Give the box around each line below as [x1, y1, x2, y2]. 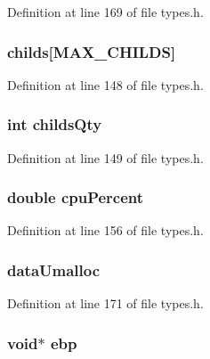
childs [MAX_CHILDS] [7, 40, 176, 62]
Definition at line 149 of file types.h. [7, 148, 204, 167]
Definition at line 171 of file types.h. [7, 294, 204, 313]
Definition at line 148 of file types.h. [7, 75, 204, 94]
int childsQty [7, 113, 102, 135]
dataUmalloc [7, 258, 101, 281]
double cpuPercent [7, 186, 144, 208]
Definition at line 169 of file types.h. [7, 3, 204, 20]
